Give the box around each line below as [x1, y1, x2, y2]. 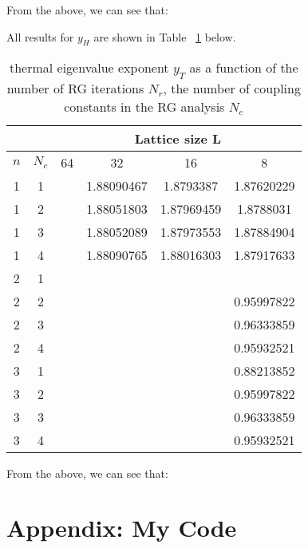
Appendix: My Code [6, 511, 237, 544]
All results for [6, 28, 74, 45]
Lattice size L [134, 128, 222, 148]
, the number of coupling [163, 78, 301, 97]
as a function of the [189, 58, 298, 77]
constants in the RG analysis [64, 97, 225, 116]
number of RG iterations [6, 78, 144, 97]
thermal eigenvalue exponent [9, 58, 169, 77]
